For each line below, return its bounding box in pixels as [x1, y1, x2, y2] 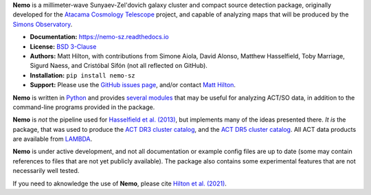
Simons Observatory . [12, 20, 73, 28]
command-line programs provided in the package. [12, 103, 155, 111]
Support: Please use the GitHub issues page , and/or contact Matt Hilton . [30, 81, 236, 89]
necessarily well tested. [12, 167, 80, 175]
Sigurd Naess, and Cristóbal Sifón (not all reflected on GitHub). [30, 62, 207, 70]
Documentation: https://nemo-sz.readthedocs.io [30, 33, 170, 41]
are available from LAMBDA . [12, 135, 93, 144]
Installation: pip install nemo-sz [30, 71, 135, 79]
